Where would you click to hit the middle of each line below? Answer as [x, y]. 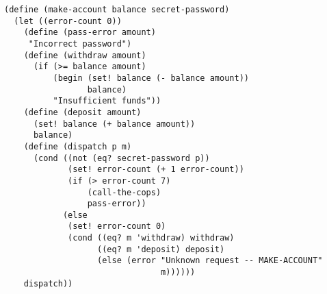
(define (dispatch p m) [78, 146]
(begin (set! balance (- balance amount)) [151, 78]
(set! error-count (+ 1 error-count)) [156, 170]
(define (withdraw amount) [85, 55]
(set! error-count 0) [117, 226]
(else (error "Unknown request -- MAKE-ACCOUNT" [210, 261]
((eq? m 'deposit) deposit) [161, 249]
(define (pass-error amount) [90, 33]
